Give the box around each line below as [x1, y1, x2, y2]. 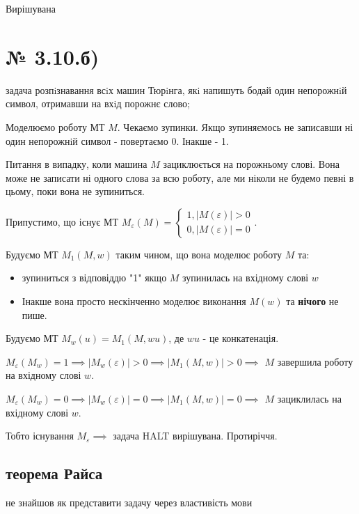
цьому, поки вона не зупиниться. [6, 184, 145, 198]
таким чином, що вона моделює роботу [115, 247, 282, 261]
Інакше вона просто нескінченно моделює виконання [22, 294, 246, 309]
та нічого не [286, 294, 339, 309]
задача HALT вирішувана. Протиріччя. [113, 428, 278, 443]
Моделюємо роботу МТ [6, 119, 105, 134]
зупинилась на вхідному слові [182, 270, 309, 285]
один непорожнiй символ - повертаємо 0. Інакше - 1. [6, 133, 229, 148]
